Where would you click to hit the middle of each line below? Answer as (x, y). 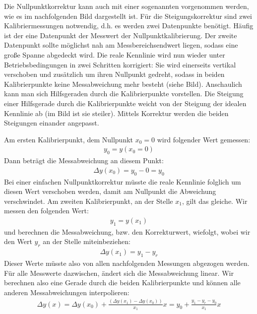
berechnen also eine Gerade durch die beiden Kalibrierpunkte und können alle (122, 283)
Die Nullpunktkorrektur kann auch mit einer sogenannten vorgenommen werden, (127, 6)
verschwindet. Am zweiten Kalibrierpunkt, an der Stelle (89, 201)
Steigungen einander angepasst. (52, 123)
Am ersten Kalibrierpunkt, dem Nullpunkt (69, 139)
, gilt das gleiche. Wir (215, 201)
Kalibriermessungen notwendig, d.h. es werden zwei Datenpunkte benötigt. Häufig (129, 26)
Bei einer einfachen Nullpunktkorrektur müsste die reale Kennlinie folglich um (123, 181)
